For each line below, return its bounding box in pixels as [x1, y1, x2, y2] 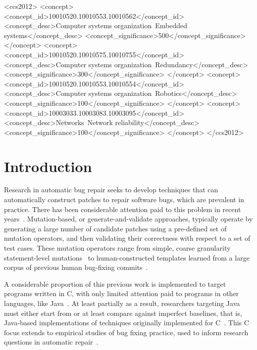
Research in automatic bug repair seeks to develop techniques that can [4, 184, 218, 195]
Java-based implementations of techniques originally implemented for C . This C [4, 317, 249, 328]
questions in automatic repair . [4, 337, 99, 347]
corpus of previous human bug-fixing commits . [4, 262, 148, 272]
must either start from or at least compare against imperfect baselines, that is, [4, 307, 242, 318]
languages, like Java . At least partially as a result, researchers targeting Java [4, 298, 240, 308]
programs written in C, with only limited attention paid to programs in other [4, 288, 239, 299]
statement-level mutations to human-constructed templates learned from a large [4, 252, 250, 262]
